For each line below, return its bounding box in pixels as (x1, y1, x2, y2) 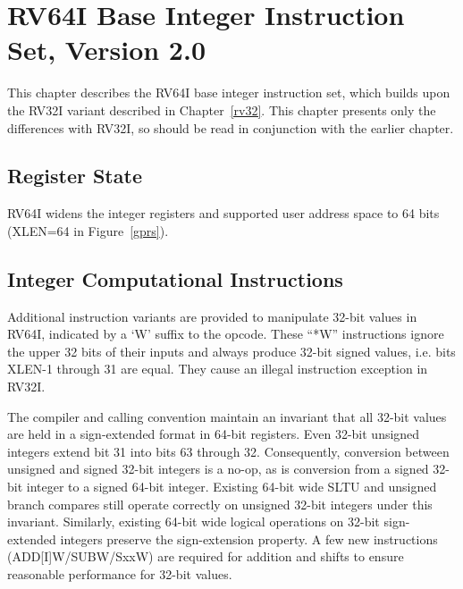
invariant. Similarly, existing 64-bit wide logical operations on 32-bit (7, 512, 380, 531)
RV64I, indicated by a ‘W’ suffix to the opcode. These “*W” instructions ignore (7, 324, 444, 343)
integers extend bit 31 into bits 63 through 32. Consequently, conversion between (7, 442, 450, 460)
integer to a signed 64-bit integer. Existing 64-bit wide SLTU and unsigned (26, 477, 437, 496)
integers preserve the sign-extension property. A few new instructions (60, 529, 438, 548)
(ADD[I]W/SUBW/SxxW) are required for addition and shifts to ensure (7, 547, 404, 566)
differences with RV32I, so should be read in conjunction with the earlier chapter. (7, 118, 454, 137)
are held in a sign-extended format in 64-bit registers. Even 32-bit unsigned (7, 425, 420, 443)
